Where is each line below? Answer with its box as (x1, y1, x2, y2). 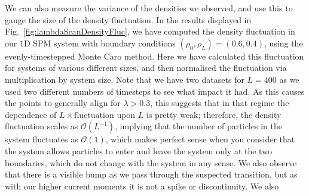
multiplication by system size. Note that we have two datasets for (5, 73, 244, 85)
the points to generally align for (5, 97, 121, 109)
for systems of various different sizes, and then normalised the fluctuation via (5, 61, 287, 74)
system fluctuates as (5, 133, 78, 145)
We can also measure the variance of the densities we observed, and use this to (5, 2, 293, 14)
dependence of (5, 108, 57, 120)
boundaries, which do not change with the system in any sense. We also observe (5, 156, 297, 169)
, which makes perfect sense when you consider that (105, 133, 295, 145)
